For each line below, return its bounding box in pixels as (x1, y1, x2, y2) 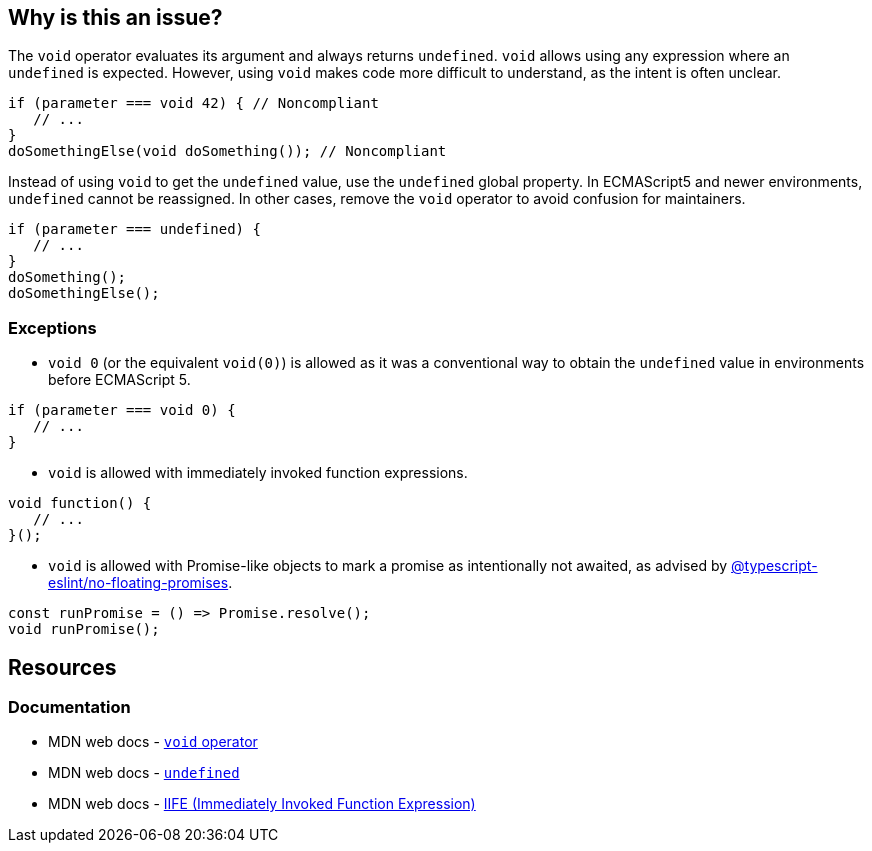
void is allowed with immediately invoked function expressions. (48, 464, 468, 482)
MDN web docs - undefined (48, 764, 240, 782)
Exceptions (8, 317, 97, 338)
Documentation (8, 697, 131, 718)
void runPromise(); (8, 621, 160, 638)
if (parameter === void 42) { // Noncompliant (8, 95, 379, 112)
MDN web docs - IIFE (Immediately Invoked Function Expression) (48, 795, 476, 813)
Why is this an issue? (8, 5, 223, 30)
